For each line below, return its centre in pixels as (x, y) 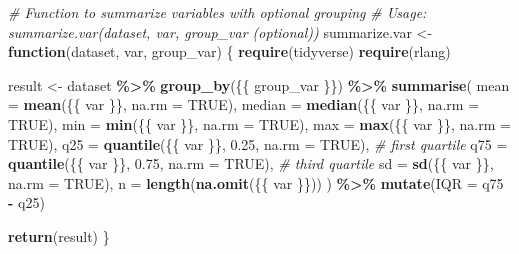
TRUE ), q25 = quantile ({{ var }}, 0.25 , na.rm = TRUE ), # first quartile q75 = (258, 143)
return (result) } (59, 235)
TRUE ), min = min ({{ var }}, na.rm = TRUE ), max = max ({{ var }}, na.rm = (259, 123)
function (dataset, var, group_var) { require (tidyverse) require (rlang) (229, 51)
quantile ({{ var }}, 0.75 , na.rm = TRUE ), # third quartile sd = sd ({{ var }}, (251, 163)
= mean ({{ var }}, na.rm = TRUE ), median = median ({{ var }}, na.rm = (244, 104)
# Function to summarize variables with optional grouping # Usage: (217, 12)
